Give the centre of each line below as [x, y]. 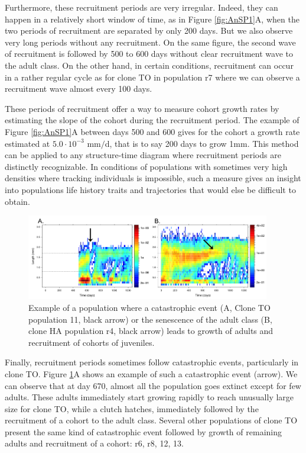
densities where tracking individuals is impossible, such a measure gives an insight [153, 178]
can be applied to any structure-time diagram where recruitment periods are [143, 155]
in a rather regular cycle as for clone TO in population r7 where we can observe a [152, 77]
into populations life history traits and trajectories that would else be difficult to [150, 189]
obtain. [17, 201]
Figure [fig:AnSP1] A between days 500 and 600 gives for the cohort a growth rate [152, 131]
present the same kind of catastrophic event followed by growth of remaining [143, 431]
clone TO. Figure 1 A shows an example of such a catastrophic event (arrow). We [151, 373]
